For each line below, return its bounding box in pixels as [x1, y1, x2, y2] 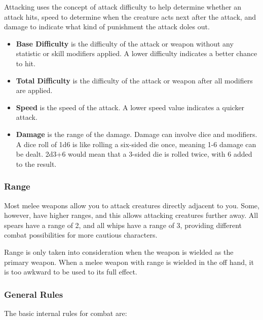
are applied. [16, 85, 53, 96]
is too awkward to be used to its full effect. [4, 266, 137, 277]
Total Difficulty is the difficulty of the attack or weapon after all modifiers [16, 75, 253, 85]
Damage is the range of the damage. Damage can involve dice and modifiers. [16, 128, 257, 139]
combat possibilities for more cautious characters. [4, 230, 158, 240]
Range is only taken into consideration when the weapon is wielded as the [4, 246, 234, 257]
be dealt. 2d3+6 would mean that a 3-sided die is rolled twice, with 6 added [16, 149, 252, 159]
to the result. [16, 158, 57, 169]
